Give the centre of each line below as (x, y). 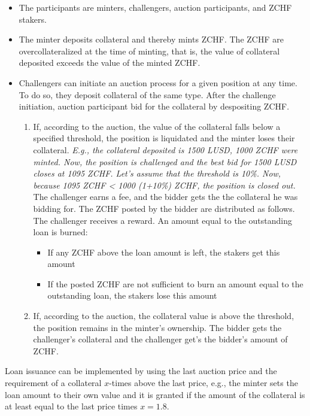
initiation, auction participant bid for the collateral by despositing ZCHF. (154, 106)
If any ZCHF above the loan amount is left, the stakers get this (164, 252)
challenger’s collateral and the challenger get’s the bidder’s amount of (160, 339)
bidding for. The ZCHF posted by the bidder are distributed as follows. (164, 208)
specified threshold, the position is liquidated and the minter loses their (164, 138)
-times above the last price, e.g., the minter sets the (203, 383)
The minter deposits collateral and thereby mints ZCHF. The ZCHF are (151, 39)
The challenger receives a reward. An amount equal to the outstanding (162, 220)
